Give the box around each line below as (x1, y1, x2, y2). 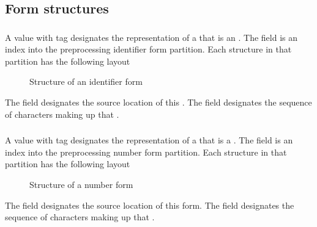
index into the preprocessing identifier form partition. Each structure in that (5, 43, 292, 56)
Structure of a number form (29, 178, 133, 190)
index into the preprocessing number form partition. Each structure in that (5, 145, 287, 158)
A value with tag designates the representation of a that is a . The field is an (5, 134, 293, 146)
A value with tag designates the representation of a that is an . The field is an (5, 31, 297, 43)
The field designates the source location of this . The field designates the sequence (5, 96, 312, 109)
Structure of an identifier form (29, 75, 143, 88)
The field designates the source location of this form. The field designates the (5, 198, 294, 211)
